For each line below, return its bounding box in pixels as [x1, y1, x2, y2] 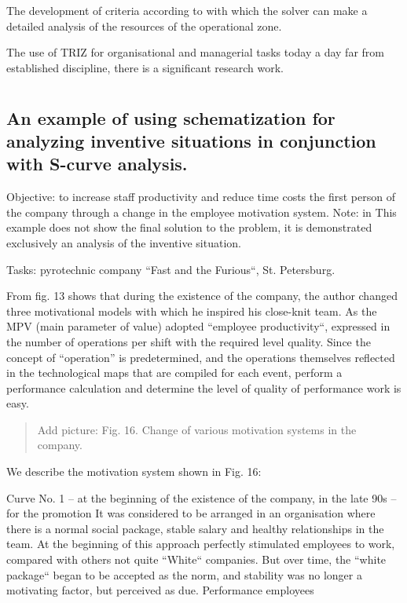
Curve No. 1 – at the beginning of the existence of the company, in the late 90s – [6, 489, 397, 506]
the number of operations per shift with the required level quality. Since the [6, 333, 371, 349]
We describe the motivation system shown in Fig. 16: [6, 463, 262, 480]
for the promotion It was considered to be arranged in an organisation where [6, 505, 376, 521]
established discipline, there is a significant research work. [6, 59, 284, 75]
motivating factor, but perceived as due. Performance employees [6, 582, 314, 598]
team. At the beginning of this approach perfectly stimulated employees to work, [6, 535, 395, 552]
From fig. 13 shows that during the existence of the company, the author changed [6, 287, 398, 304]
